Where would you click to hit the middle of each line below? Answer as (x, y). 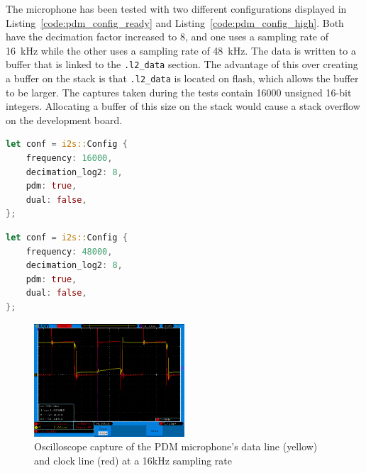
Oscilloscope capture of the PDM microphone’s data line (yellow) (176, 446)
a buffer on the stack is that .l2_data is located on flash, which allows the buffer (182, 78)
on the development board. (64, 119)
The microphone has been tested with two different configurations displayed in (176, 9)
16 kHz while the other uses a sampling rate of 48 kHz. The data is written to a (181, 50)
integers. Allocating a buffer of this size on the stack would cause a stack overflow (183, 106)
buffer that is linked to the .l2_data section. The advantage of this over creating (182, 64)
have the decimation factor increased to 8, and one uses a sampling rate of (167, 37)
